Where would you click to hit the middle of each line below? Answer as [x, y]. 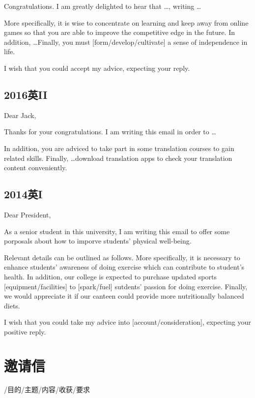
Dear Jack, [20, 115]
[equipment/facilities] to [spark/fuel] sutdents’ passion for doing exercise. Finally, [126, 286]
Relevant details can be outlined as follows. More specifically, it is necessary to [122, 257]
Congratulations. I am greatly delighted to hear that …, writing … [103, 6]
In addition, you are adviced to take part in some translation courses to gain [119, 148]
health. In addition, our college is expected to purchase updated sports [110, 276]
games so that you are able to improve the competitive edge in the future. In [120, 32]
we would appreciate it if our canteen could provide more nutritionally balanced [124, 296]
